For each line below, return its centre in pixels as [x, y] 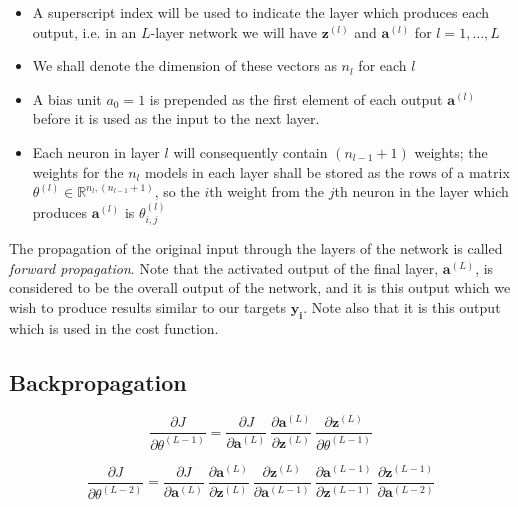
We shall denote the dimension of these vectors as [184, 65]
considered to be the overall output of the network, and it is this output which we [260, 287]
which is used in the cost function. [114, 327]
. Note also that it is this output [402, 306]
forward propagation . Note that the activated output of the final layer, [224, 267]
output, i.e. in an [84, 31]
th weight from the [267, 191]
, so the [177, 191]
